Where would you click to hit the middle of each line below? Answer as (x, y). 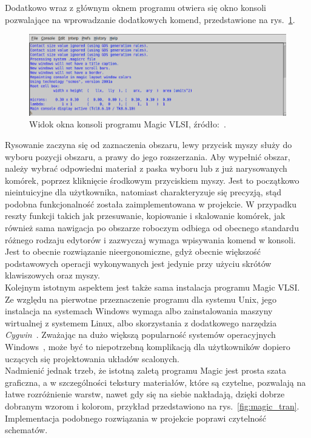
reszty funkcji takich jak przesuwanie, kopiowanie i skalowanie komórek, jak (145, 216)
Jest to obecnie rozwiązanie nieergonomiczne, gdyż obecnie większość (133, 251)
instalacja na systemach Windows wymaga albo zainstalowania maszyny (139, 311)
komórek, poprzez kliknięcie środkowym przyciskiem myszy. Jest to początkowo (152, 180)
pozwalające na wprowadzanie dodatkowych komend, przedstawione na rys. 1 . (150, 19)
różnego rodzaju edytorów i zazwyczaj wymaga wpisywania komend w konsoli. (150, 239)
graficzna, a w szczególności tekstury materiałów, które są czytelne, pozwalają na (155, 382)
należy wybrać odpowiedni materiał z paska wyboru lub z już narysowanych (146, 168)
